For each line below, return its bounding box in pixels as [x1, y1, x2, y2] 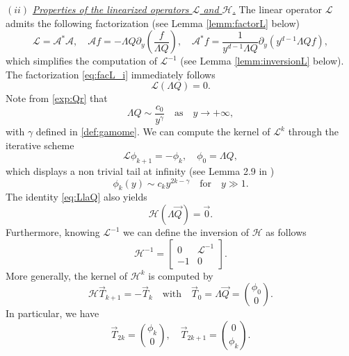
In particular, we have [6, 306, 99, 321]
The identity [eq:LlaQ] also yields [6, 189, 147, 204]
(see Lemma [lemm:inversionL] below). [180, 53, 344, 68]
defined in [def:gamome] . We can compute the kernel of [35, 124, 270, 139]
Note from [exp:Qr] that [6, 91, 108, 105]
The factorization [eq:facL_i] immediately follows [6, 67, 216, 81]
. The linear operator [232, 2, 322, 16]
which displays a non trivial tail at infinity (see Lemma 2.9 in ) [6, 164, 275, 178]
